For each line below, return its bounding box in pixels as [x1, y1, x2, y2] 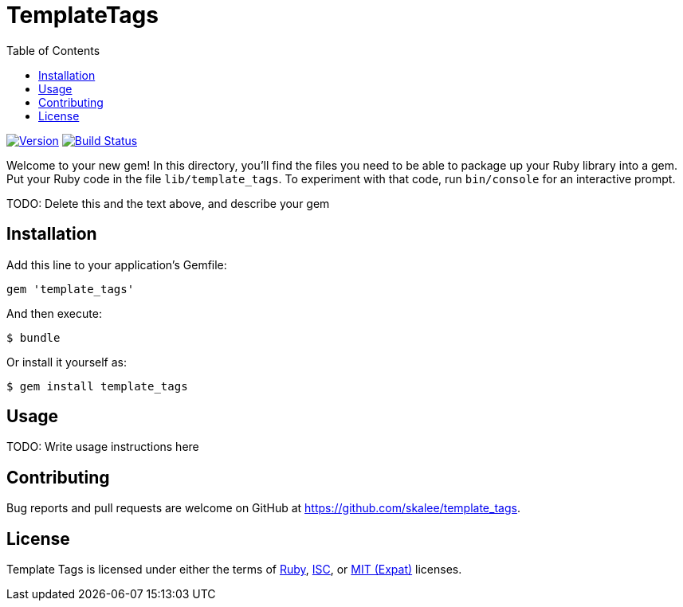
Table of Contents [6, 43, 100, 57]
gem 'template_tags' [6, 282, 135, 296]
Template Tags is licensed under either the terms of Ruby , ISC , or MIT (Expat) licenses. [6, 562, 462, 577]
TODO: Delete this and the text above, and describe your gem [6, 196, 330, 210]
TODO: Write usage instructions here [6, 440, 199, 454]
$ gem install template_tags [6, 379, 188, 393]
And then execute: [6, 306, 102, 320]
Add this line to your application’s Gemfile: [6, 257, 227, 272]
